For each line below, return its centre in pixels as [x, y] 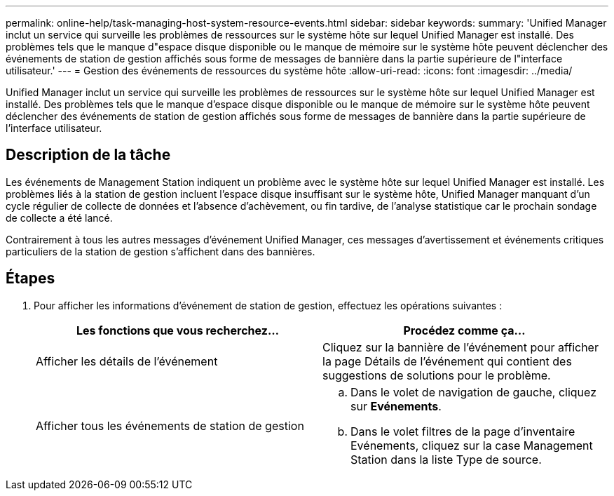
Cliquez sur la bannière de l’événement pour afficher [460, 347]
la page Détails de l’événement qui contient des [447, 361]
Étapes [30, 279]
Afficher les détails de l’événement [127, 361]
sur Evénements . [396, 406]
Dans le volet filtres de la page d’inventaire [463, 431]
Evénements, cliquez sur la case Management [472, 445]
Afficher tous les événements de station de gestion [170, 425]
